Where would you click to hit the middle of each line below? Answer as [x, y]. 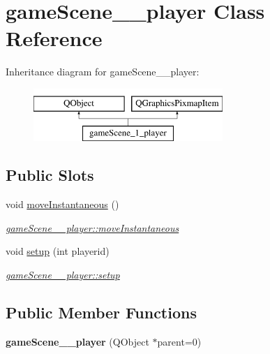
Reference [54, 38]
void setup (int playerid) [58, 251]
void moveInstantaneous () [62, 204]
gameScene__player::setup [63, 275]
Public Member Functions [101, 312]
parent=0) [179, 341]
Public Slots [50, 175]
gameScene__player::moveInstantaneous [92, 227]
